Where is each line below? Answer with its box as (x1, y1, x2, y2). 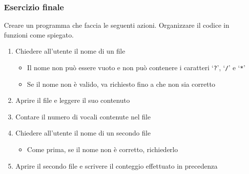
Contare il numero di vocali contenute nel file (15, 111, 151, 121)
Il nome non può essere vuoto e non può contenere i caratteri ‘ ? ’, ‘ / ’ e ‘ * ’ (27, 62, 246, 72)
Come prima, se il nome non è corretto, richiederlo (27, 144, 178, 155)
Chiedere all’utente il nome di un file (15, 46, 125, 56)
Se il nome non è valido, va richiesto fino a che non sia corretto (27, 78, 215, 89)
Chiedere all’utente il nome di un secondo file (15, 128, 151, 138)
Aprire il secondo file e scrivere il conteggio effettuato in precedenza (15, 160, 218, 171)
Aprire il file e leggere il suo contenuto (15, 95, 130, 105)
